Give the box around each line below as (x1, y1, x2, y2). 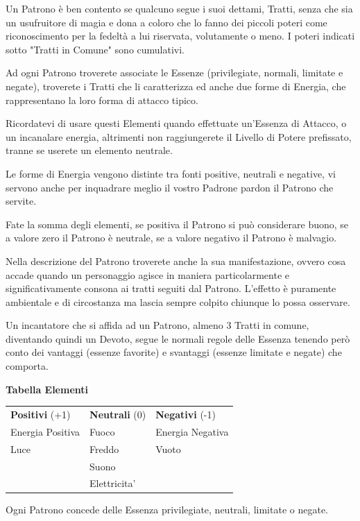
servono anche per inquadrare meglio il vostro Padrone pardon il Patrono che (6, 180, 334, 194)
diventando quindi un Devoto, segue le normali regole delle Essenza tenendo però (6, 331, 350, 345)
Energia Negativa (155, 424, 229, 438)
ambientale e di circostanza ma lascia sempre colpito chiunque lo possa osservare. (6, 294, 350, 309)
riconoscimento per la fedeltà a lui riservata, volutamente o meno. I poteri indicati (6, 28, 355, 43)
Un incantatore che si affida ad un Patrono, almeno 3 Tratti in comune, (6, 318, 309, 332)
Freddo (89, 441, 119, 456)
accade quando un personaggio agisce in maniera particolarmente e (6, 267, 290, 282)
